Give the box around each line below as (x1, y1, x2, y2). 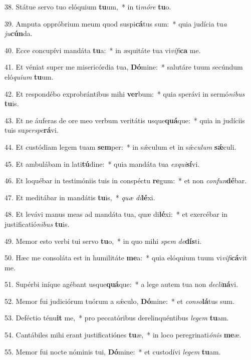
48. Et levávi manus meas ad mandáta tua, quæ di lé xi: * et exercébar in (5, 209, 228, 219)
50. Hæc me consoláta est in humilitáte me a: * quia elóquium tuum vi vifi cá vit (5, 252, 247, 263)
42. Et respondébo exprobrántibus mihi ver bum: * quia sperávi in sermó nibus (5, 88, 245, 99)
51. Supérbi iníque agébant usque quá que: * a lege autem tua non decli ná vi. (5, 279, 238, 289)
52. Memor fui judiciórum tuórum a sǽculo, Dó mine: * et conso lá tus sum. (5, 295, 235, 306)
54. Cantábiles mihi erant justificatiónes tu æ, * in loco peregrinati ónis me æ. (5, 329, 241, 340)
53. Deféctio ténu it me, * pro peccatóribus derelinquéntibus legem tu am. (5, 312, 229, 323)
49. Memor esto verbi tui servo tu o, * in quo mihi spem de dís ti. (5, 235, 202, 246)
